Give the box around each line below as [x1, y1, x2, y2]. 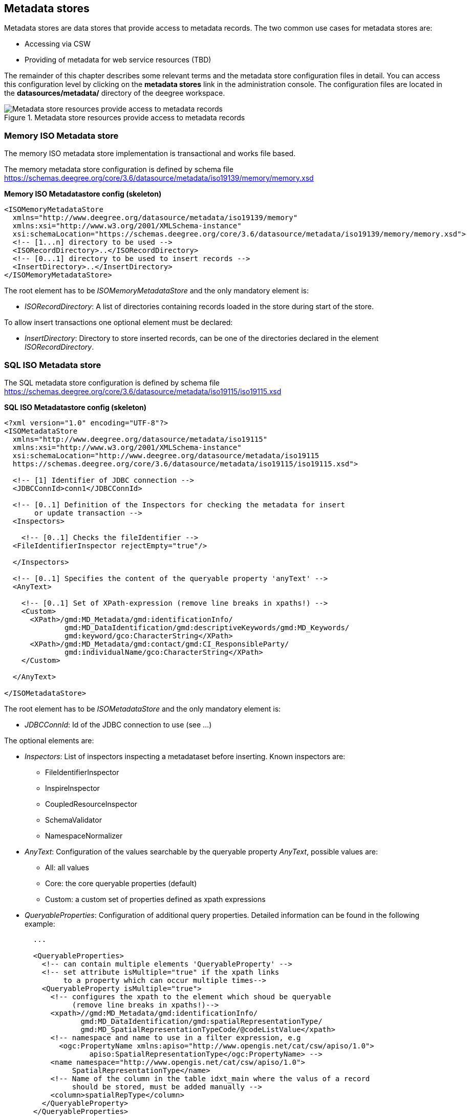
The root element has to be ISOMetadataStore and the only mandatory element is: [4, 704, 281, 713]
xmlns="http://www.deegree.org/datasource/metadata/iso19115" [12, 435, 268, 443]
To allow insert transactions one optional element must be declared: [4, 318, 233, 327]
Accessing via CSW [25, 39, 91, 49]
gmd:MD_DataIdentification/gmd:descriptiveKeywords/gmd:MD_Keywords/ [65, 623, 350, 632]
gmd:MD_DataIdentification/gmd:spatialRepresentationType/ [80, 1017, 323, 1025]
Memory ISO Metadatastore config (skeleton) [4, 189, 162, 199]
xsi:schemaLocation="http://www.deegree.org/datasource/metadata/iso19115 [12, 451, 319, 460]
